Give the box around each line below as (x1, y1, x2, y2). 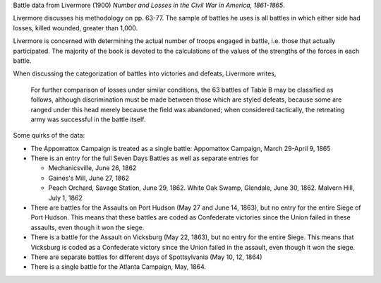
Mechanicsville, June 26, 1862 (48, 164, 137, 172)
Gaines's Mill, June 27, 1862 (48, 174, 130, 182)
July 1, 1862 (48, 193, 83, 202)
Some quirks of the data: (13, 131, 85, 140)
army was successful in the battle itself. (30, 115, 146, 124)
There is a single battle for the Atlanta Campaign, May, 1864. (30, 263, 207, 271)
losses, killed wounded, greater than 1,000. (13, 23, 138, 32)
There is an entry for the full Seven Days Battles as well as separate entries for (30, 154, 259, 162)
